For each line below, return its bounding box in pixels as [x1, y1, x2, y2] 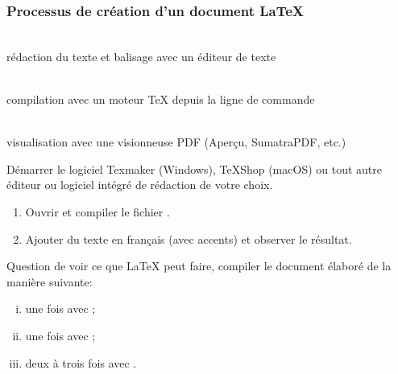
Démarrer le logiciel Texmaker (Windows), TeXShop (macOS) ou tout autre [6, 160, 382, 177]
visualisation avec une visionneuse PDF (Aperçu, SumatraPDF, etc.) [6, 134, 346, 150]
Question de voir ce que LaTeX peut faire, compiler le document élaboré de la [6, 257, 392, 274]
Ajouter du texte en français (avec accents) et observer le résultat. [25, 230, 352, 247]
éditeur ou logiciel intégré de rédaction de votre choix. [6, 176, 273, 193]
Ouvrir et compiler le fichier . [25, 203, 170, 220]
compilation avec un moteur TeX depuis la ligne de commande [6, 91, 315, 107]
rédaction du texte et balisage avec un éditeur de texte [6, 47, 276, 64]
